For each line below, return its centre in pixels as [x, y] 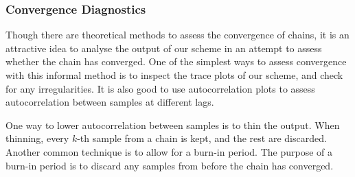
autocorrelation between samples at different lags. [110, 102]
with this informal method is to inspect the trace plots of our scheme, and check [174, 75]
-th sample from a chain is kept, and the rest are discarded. [202, 138]
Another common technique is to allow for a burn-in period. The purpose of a [169, 151]
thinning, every [37, 138]
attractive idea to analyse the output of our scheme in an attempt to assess [164, 48]
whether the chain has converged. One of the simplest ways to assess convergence [176, 61]
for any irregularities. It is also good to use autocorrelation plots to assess [160, 88]
